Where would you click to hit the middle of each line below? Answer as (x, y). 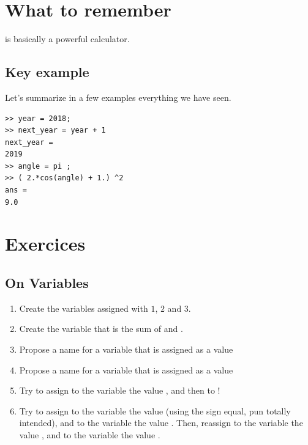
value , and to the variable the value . (90, 435)
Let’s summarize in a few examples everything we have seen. (118, 97)
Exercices (45, 244)
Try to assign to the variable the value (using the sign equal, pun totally (155, 410)
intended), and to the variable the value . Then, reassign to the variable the (161, 423)
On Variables (47, 283)
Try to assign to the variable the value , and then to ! (120, 390)
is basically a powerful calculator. (67, 39)
